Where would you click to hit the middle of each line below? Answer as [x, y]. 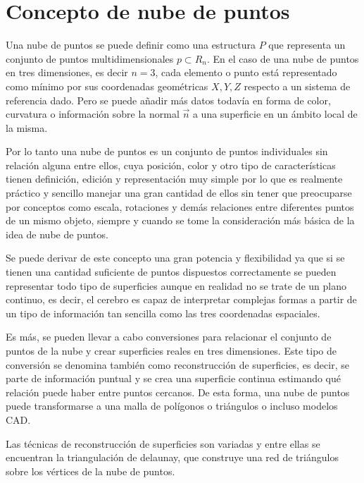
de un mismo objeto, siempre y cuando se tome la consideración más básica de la [180, 220]
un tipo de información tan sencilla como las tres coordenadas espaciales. [163, 313]
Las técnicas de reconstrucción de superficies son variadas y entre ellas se [163, 443]
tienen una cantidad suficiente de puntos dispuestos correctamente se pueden [171, 272]
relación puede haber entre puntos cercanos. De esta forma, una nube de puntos [178, 392]
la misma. [27, 127]
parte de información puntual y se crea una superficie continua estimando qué [174, 378]
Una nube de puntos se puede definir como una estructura [131, 45]
